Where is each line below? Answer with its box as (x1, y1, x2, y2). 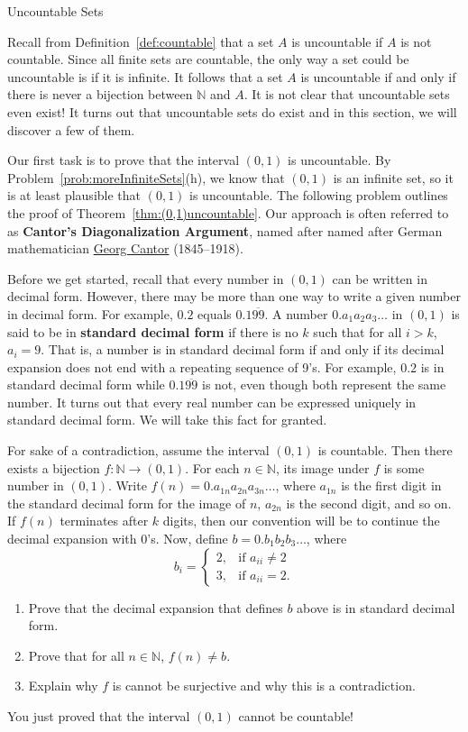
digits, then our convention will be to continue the (162, 511, 440, 530)
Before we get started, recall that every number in (7, 269, 284, 288)
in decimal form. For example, (7, 304, 173, 323)
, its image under (275, 458, 370, 477)
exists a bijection (7, 458, 100, 477)
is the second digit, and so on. (286, 493, 452, 512)
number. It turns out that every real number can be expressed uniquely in (7, 392, 417, 411)
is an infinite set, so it (333, 168, 454, 187)
